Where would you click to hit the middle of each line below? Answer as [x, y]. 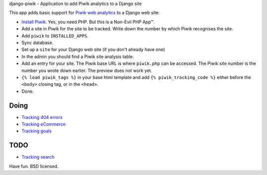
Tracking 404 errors [42, 117]
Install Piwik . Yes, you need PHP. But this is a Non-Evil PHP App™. [88, 22]
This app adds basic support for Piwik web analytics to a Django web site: [85, 13]
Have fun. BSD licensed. [34, 166]
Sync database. [38, 43]
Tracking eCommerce [44, 124]
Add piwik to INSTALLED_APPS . [55, 36]
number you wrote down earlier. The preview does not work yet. [87, 70]
